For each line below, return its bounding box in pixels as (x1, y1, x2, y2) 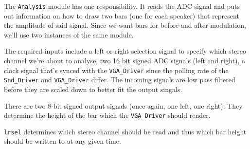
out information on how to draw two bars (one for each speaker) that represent (4, 10, 239, 20)
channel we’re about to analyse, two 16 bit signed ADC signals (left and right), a (4, 56, 246, 66)
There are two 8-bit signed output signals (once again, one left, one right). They (4, 100, 243, 111)
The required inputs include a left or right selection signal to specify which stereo (4, 46, 246, 56)
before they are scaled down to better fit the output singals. (4, 84, 182, 94)
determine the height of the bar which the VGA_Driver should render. (4, 110, 211, 120)
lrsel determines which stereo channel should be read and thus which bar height (4, 126, 247, 136)
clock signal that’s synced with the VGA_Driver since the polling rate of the (4, 65, 229, 75)
